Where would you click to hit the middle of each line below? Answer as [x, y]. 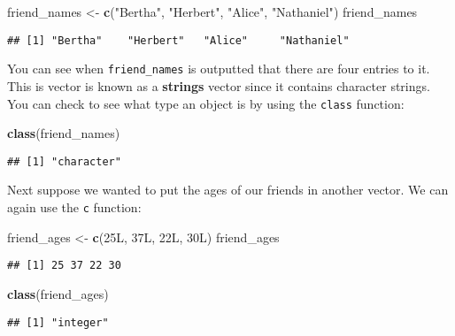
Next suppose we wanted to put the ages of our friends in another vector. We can [228, 190]
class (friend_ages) [58, 293]
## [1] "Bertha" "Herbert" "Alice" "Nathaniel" [178, 40]
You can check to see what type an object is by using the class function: [206, 103]
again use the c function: [74, 207]
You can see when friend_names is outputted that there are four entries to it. [219, 69]
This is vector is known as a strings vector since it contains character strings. [219, 85]
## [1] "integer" [58, 322]
